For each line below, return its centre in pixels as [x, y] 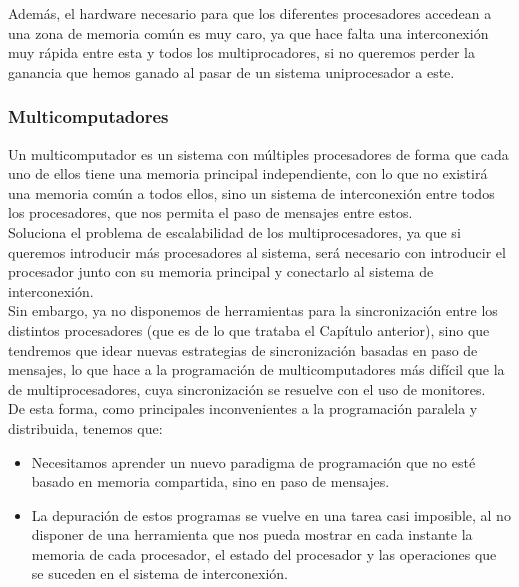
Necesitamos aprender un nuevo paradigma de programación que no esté [253, 461]
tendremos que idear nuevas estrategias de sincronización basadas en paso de [243, 349]
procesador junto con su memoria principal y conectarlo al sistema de [221, 271]
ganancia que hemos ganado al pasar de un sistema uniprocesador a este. [231, 71]
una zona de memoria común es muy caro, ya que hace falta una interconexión [248, 32]
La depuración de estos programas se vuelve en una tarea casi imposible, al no [271, 514]
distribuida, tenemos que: [85, 427]
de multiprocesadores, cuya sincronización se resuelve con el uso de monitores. [247, 388]
